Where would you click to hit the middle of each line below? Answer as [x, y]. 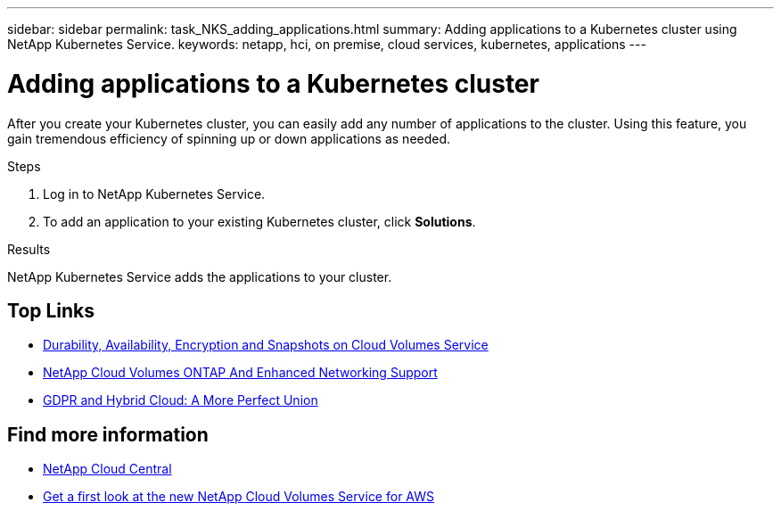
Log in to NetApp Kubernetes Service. [154, 194]
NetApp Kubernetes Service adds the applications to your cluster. [200, 276]
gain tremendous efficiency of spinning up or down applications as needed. [229, 138]
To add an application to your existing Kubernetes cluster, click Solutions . [259, 221]
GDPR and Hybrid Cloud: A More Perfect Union [181, 400]
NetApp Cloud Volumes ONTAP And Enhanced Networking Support [240, 373]
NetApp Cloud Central [107, 469]
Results [29, 249]
